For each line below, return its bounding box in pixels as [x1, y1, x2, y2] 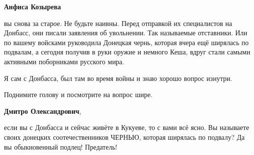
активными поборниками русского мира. [4, 56, 125, 66]
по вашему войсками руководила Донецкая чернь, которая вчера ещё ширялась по [4, 37, 249, 47]
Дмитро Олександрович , [4, 105, 81, 116]
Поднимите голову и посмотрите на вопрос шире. [4, 89, 152, 100]
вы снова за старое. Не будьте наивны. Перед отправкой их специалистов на [4, 18, 232, 28]
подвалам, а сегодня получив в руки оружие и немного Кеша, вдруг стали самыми [4, 47, 251, 57]
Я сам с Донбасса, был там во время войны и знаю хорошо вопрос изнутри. [4, 73, 232, 83]
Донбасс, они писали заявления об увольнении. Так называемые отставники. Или [4, 27, 248, 38]
